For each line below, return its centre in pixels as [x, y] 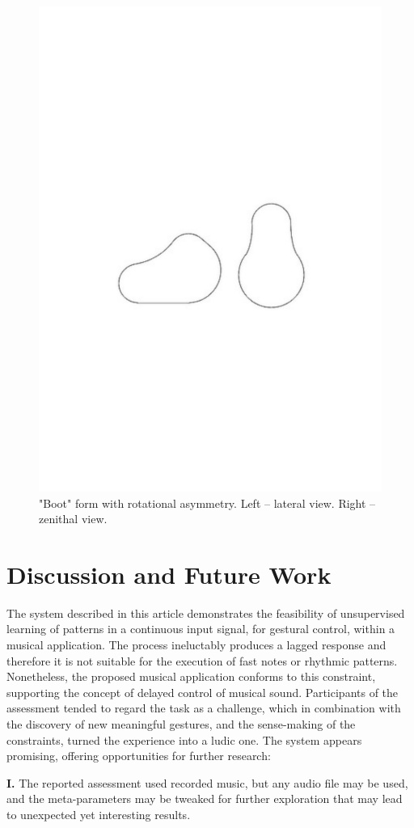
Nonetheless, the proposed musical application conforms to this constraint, [191, 676]
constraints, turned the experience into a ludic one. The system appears [184, 739]
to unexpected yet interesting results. [99, 814]
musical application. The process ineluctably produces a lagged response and [196, 645]
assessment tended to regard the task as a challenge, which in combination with [204, 708]
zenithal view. [73, 519]
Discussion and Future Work [169, 574]
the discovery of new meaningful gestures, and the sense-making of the [181, 723]
